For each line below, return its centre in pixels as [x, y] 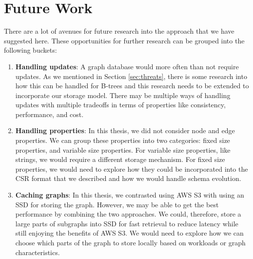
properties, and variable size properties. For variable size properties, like [123, 149]
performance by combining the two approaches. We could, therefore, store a [128, 214]
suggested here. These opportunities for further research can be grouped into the [124, 40]
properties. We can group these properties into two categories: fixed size [123, 140]
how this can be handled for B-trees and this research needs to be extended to [132, 86]
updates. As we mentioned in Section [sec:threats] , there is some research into [131, 76]
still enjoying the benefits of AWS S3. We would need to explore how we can [129, 233]
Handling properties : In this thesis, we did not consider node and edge [125, 130]
